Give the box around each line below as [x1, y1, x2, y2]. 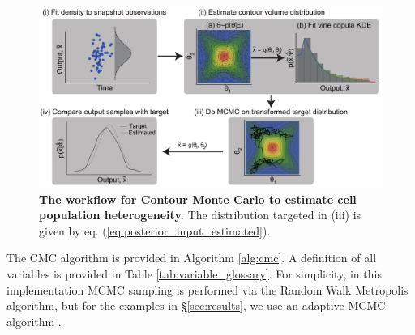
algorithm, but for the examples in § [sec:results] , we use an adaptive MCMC [6, 297, 386, 314]
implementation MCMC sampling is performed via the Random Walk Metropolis [6, 281, 409, 298]
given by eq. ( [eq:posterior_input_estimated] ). [39, 222, 271, 239]
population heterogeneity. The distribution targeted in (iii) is [39, 206, 362, 223]
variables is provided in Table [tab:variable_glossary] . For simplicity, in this [6, 265, 382, 282]
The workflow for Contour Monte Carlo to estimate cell [39, 190, 357, 207]
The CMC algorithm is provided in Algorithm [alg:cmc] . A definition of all [6, 249, 377, 266]
